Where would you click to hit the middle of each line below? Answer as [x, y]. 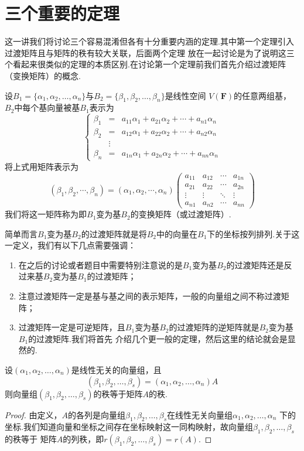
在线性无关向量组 [200, 414]
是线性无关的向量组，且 [116, 370]
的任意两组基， [263, 95]
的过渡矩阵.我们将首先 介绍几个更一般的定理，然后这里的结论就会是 [158, 338]
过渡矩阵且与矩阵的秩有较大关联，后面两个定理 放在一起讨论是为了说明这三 [150, 52]
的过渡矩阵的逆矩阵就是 [214, 327]
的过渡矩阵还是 [255, 264]
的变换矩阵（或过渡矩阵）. [181, 214]
